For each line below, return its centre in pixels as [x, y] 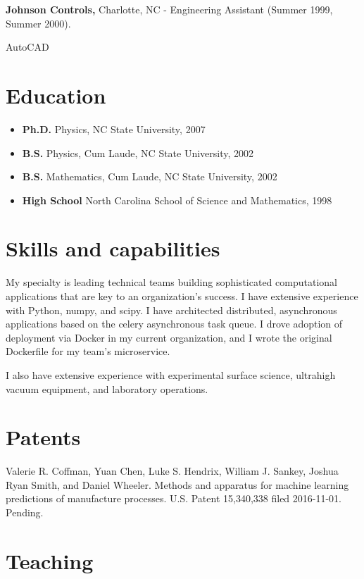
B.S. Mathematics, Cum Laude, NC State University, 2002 [150, 176]
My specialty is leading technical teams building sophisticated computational [171, 282]
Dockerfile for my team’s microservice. [88, 351]
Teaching [50, 560]
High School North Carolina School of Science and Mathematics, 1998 [177, 200]
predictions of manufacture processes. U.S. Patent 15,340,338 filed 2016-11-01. [174, 498]
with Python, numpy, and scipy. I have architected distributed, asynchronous [171, 310]
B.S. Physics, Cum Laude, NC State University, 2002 [138, 152]
